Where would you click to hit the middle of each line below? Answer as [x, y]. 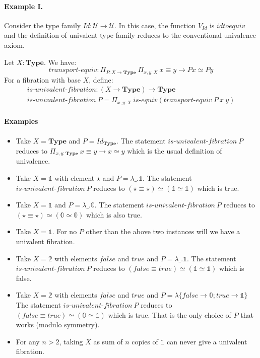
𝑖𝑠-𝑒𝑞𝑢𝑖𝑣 [145, 100]
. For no [64, 231]
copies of [145, 341]
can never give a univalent [207, 341]
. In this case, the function [155, 25]
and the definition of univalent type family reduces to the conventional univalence [130, 35]
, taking [71, 341]
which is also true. [114, 214]
